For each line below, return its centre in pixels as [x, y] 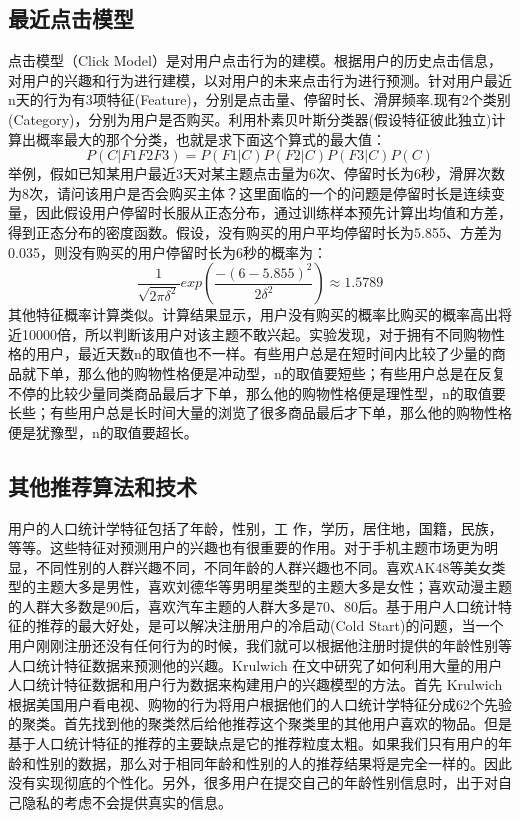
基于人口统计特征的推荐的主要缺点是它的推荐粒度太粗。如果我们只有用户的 [253, 743]
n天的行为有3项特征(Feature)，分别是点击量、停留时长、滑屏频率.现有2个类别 [259, 99]
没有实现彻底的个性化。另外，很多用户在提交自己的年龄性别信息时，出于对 [253, 782]
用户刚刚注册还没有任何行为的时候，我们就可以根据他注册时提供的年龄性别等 [260, 645]
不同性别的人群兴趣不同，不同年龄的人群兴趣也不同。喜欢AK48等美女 [263, 566]
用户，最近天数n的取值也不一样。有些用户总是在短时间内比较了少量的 [263, 353]
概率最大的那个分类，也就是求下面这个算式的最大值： [210, 138]
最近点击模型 [71, 18]
